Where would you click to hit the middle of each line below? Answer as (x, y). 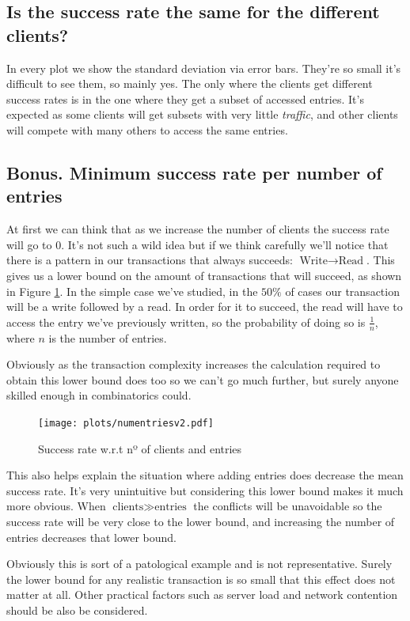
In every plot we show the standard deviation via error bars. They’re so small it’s (204, 68)
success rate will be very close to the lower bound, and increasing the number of (201, 521)
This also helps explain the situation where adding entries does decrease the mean (205, 475)
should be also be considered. (77, 610)
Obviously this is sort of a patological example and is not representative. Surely (199, 564)
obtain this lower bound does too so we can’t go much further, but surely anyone (203, 379)
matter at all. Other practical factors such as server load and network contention (202, 594)
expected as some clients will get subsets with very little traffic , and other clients (202, 114)
